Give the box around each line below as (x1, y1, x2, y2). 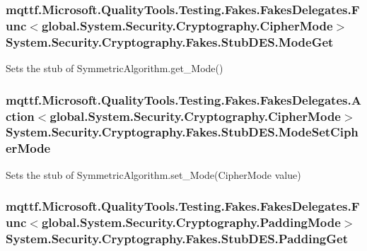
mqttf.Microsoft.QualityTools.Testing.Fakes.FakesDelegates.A (6, 91, 361, 108)
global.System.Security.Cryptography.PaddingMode (41, 214, 341, 231)
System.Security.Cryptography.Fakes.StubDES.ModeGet (6, 33, 334, 50)
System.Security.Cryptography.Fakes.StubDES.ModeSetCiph (6, 123, 359, 141)
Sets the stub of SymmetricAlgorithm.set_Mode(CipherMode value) (6, 167, 301, 182)
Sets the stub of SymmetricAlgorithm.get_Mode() (6, 61, 223, 76)
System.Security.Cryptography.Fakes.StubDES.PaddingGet (6, 230, 349, 247)
